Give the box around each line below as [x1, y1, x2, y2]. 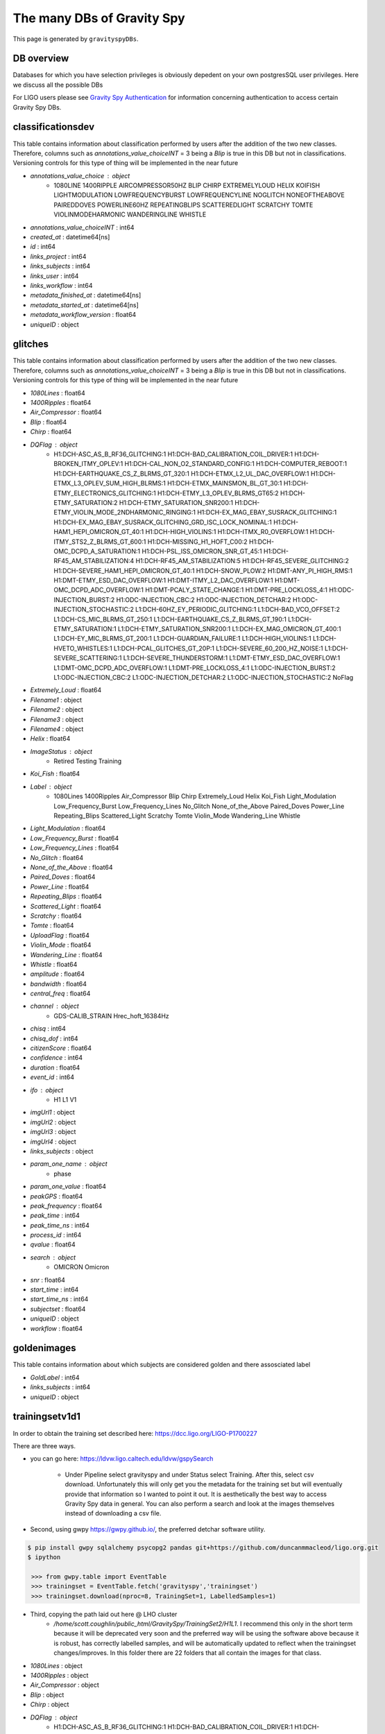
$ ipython [27, 1554, 61, 1561]
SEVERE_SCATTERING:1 [53, 654, 122, 662]
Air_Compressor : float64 [30, 408, 102, 416]
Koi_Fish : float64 [30, 770, 80, 778]
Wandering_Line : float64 [30, 950, 103, 959]
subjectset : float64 [30, 1305, 86, 1313]
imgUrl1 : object [30, 1108, 76, 1117]
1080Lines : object [30, 1661, 83, 1669]
